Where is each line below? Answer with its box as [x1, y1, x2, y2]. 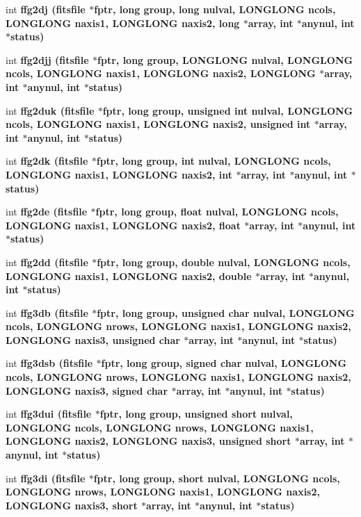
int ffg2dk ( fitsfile [6, 154, 88, 168]
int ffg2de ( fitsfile [6, 204, 88, 219]
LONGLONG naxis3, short [6, 498, 138, 512]
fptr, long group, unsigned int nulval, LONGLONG [102, 103, 353, 117]
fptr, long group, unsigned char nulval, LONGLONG [97, 305, 355, 320]
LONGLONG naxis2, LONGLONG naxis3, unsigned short [6, 434, 291, 448]
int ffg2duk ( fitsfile [6, 103, 95, 117]
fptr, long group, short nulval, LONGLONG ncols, [93, 470, 340, 485]
